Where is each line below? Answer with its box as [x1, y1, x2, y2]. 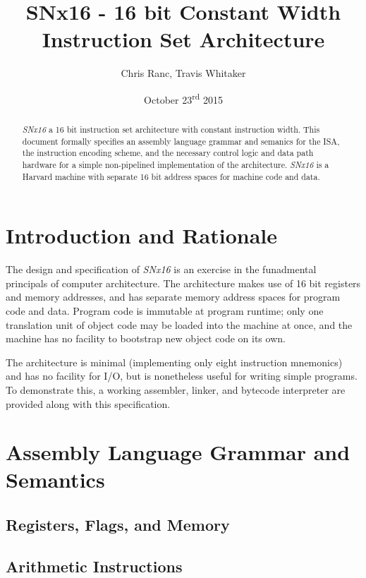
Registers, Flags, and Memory [6, 514, 230, 536]
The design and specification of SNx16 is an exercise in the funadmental [6, 262, 317, 277]
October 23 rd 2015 [144, 90, 223, 107]
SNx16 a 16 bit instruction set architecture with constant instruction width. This [22, 123, 320, 135]
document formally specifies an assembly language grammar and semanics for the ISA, [22, 135, 340, 147]
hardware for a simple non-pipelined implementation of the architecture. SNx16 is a [22, 158, 329, 170]
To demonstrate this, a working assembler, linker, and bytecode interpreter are [6, 382, 346, 397]
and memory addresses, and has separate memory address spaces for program [6, 289, 341, 304]
